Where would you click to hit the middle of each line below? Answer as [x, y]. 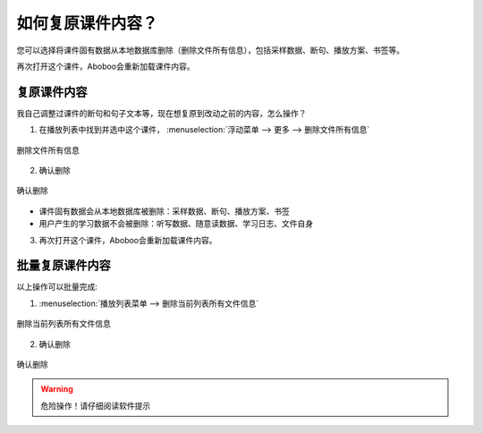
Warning [57, 389]
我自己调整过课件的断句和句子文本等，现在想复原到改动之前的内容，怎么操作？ [161, 113]
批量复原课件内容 [64, 265]
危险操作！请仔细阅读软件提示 [96, 405]
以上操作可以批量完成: [57, 287]
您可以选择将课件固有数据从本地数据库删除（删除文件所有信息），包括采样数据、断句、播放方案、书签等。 [210, 50]
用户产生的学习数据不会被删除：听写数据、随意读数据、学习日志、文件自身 [176, 224]
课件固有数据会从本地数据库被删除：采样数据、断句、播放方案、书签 [164, 211]
